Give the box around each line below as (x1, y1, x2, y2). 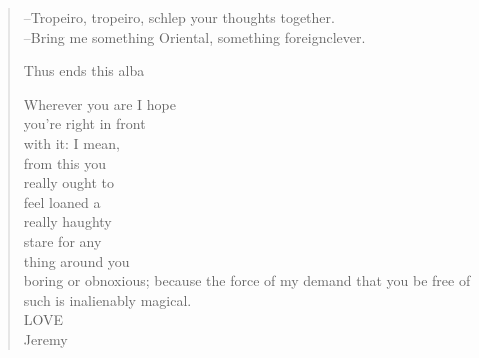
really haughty (23, 211, 112, 232)
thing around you (23, 250, 130, 271)
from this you (23, 152, 106, 173)
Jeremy (23, 328, 68, 349)
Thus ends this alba (23, 60, 145, 81)
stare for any (23, 230, 102, 251)
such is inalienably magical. (23, 289, 192, 310)
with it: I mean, (23, 132, 120, 153)
